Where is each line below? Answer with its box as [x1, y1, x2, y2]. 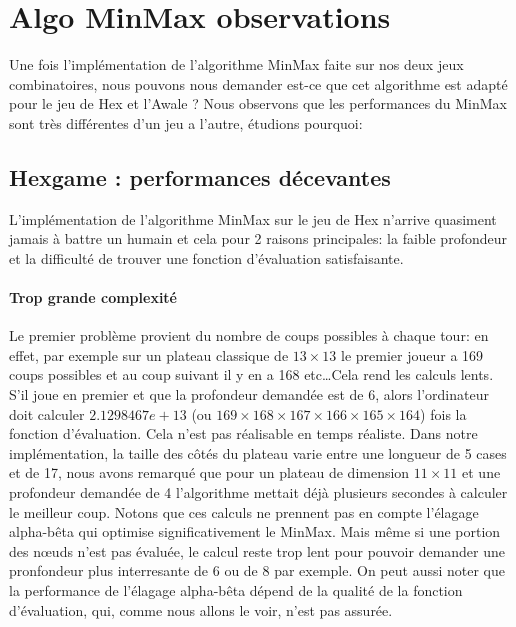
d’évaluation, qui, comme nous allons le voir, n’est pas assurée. [9, 599, 393, 620]
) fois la [420, 403, 467, 424]
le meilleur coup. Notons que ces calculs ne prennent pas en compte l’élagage [9, 501, 479, 522]
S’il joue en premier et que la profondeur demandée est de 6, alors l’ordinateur [9, 384, 489, 405]
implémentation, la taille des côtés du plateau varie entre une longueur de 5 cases [9, 442, 507, 463]
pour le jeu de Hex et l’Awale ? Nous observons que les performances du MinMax [9, 93, 507, 114]
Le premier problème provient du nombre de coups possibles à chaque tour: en [9, 325, 489, 346]
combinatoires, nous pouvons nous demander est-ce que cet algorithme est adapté [9, 73, 508, 94]
